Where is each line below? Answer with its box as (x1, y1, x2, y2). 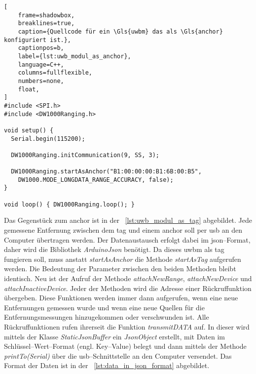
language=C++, (18, 61, 64, 68)
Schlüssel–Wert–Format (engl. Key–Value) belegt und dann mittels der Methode (4, 341, 247, 351)
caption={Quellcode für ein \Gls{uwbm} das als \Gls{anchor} (18, 28, 223, 35)
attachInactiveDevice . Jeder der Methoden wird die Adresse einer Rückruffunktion (4, 283, 252, 293)
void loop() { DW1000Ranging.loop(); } (4, 201, 135, 208)
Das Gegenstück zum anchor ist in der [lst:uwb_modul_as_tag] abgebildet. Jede (4, 215, 253, 225)
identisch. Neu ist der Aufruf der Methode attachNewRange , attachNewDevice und (4, 273, 252, 283)
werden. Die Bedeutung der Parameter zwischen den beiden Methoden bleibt (4, 263, 236, 274)
